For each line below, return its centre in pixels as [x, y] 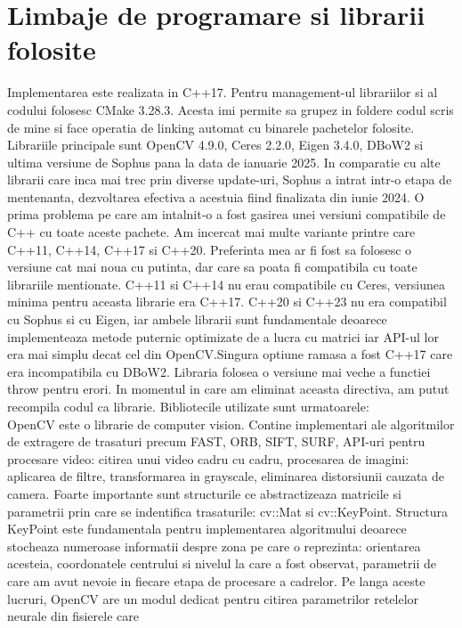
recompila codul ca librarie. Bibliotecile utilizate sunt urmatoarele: [188, 406]
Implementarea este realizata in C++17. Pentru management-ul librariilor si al [223, 92]
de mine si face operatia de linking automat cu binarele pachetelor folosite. [211, 127]
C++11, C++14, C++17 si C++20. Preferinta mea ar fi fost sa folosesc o [210, 249]
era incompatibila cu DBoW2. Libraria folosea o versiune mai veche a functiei [219, 371]
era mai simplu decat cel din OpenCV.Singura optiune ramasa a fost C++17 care [230, 354]
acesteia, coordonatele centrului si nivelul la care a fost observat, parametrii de [222, 563]
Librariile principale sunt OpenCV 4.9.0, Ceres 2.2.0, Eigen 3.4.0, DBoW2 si [215, 145]
